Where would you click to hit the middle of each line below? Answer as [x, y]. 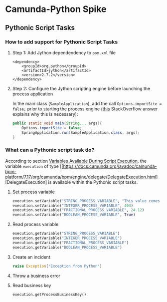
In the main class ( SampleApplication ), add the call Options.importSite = [87, 103]
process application [33, 94]
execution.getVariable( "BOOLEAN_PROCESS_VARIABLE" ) [67, 247]
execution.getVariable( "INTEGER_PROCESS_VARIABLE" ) [67, 238]
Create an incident [31, 257]
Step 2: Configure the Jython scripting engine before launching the [81, 88]
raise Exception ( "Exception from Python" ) [57, 266]
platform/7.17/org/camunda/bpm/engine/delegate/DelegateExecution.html [81, 177]
